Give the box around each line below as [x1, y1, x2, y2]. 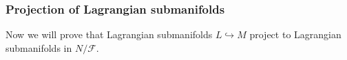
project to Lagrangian [249, 27, 341, 42]
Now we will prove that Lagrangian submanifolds [6, 27, 213, 42]
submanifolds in [6, 40, 72, 55]
